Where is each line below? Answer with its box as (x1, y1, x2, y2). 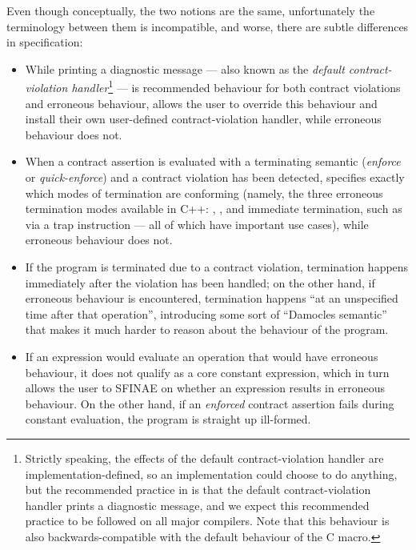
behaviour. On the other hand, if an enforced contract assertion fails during (25, 395, 394, 411)
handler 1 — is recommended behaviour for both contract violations (71, 77, 401, 96)
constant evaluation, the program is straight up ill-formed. (25, 411, 311, 428)
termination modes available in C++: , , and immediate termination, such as (25, 200, 402, 217)
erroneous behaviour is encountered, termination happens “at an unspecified (25, 290, 398, 307)
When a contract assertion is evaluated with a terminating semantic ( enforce (25, 153, 401, 170)
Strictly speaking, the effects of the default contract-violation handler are (25, 449, 384, 466)
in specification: (6, 34, 83, 50)
